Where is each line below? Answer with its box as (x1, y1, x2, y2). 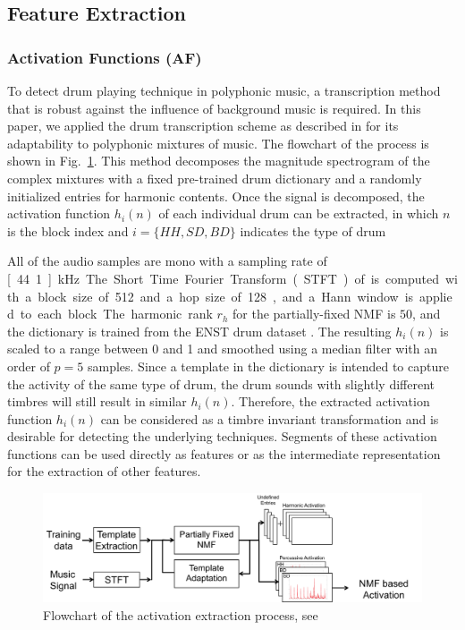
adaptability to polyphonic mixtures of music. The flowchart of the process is (7, 133, 429, 152)
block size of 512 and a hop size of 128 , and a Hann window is (38, 286, 414, 305)
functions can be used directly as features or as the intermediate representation (7, 444, 441, 463)
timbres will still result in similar (7, 392, 187, 411)
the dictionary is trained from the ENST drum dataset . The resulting (7, 321, 392, 340)
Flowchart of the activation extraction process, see (43, 605, 318, 624)
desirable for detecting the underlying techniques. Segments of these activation (7, 427, 437, 446)
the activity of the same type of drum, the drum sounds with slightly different (7, 374, 435, 393)
